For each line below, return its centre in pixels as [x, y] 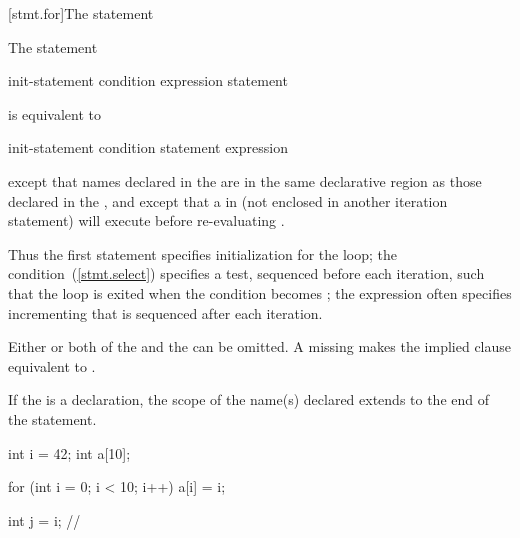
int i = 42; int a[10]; [69, 452]
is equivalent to [55, 113]
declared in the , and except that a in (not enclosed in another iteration [228, 200]
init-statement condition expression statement [148, 80]
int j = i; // [44, 519]
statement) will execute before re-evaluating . [146, 220]
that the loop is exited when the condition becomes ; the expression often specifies [260, 292]
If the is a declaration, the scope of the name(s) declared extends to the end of [249, 399]
